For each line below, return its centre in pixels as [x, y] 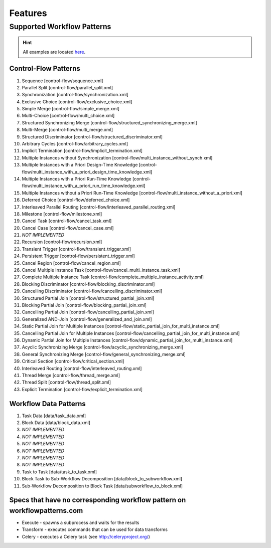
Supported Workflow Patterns [60, 27]
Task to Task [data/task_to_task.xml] [59, 472]
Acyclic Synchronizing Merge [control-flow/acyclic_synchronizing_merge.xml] [103, 347]
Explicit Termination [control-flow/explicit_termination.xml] [82, 389]
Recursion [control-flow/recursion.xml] [62, 242]
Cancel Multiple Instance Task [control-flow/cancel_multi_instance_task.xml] [101, 270]
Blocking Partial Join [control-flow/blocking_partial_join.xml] [84, 305]
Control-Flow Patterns [45, 68]
